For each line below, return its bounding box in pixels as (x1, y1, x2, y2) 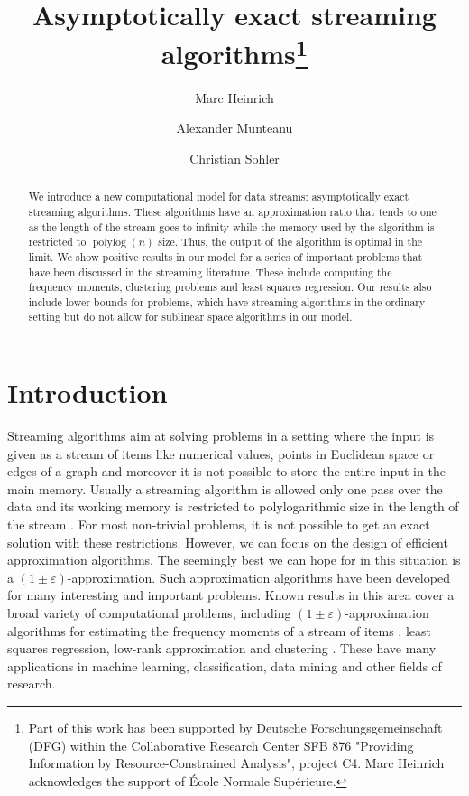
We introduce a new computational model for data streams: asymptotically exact (28, 189, 409, 204)
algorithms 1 (161, 32, 308, 72)
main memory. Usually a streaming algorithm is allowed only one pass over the (7, 479, 443, 498)
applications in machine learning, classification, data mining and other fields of (7, 656, 442, 675)
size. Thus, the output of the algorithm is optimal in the (158, 234, 423, 249)
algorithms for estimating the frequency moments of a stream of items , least (7, 621, 431, 640)
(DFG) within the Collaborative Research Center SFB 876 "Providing (28, 735, 414, 754)
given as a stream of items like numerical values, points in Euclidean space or (7, 444, 435, 463)
